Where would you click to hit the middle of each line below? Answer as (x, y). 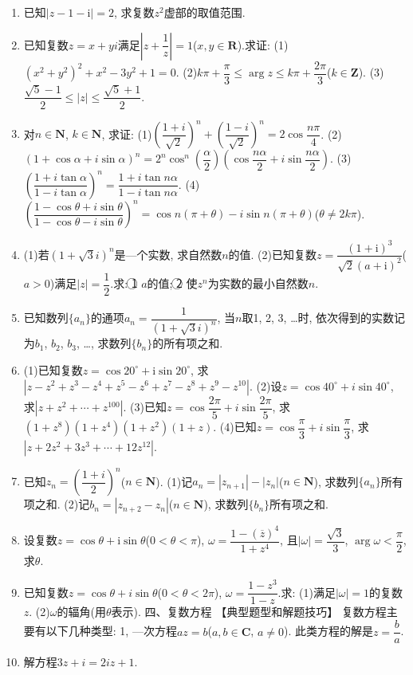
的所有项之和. (188, 343)
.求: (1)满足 (307, 592)
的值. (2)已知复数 (273, 254)
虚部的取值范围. (205, 12)
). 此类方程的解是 (328, 631)
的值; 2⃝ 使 (172, 283)
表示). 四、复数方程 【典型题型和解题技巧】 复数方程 (249, 612)
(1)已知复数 (53, 369)
